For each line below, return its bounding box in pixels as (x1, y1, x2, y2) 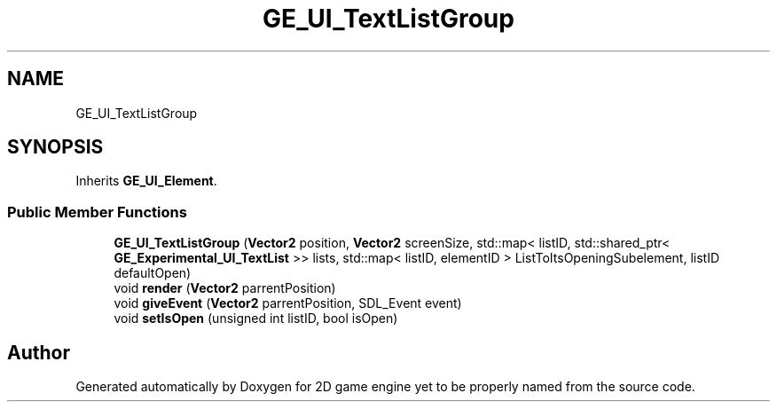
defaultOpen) (114, 265, 192, 281)
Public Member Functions (7, 202, 187, 221)
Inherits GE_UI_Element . (75, 173, 217, 189)
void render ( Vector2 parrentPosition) (114, 280, 336, 296)
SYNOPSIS (7, 136, 104, 159)
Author (7, 341, 70, 364)
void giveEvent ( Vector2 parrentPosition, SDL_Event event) (114, 295, 462, 311)
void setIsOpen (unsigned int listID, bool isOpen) (114, 311, 398, 326)
